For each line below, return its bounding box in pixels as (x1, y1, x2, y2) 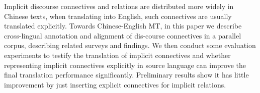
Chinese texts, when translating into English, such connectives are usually (4, 10, 232, 21)
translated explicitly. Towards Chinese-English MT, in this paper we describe (4, 20, 242, 31)
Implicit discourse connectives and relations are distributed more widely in (4, 1, 234, 11)
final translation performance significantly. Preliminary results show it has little (4, 69, 249, 80)
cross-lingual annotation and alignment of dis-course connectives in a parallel (4, 30, 241, 40)
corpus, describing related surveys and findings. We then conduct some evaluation (4, 40, 256, 50)
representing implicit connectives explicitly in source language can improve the (4, 59, 246, 70)
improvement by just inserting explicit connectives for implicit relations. (4, 79, 226, 89)
